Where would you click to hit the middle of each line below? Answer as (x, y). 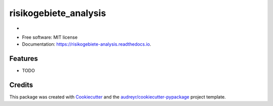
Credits (21, 85)
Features (24, 59)
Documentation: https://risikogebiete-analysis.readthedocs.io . (87, 44)
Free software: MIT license (50, 37)
